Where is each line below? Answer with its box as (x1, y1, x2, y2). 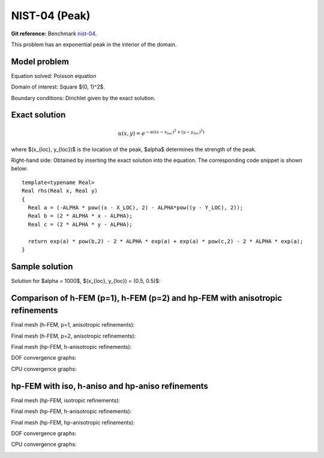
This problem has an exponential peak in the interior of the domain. (11, 41, 177, 48)
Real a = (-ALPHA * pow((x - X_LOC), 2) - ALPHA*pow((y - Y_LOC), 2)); (28, 204, 244, 211)
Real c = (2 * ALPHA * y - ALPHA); (28, 221, 133, 228)
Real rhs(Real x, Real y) (22, 188, 98, 194)
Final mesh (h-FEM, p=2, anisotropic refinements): (11, 332, 136, 339)
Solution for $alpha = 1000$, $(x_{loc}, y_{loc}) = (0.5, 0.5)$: (11, 277, 161, 284)
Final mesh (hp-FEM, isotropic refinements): (11, 396, 120, 404)
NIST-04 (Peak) (11, 9, 91, 22)
